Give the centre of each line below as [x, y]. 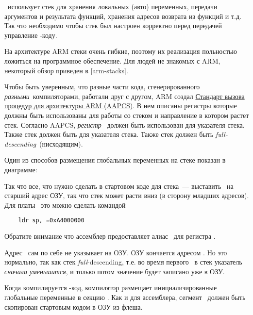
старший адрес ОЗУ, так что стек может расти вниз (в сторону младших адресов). [127, 195]
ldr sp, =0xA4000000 [51, 221]
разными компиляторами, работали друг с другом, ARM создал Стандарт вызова [125, 96]
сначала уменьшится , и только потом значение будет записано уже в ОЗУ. [115, 271]
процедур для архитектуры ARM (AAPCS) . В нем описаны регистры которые [121, 106]
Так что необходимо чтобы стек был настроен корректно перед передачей [113, 25]
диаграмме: [21, 169]
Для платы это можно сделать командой [65, 205]
